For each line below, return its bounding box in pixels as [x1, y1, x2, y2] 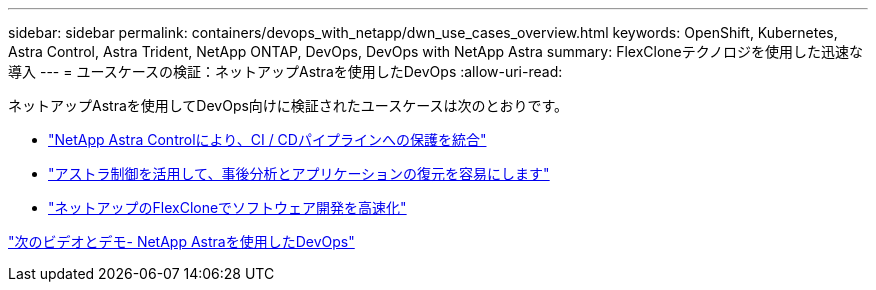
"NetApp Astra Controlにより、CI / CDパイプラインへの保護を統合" [48, 131, 487, 148]
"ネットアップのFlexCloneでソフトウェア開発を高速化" [48, 199, 407, 216]
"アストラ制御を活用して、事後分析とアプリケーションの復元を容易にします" [48, 165, 550, 182]
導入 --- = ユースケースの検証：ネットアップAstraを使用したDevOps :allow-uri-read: [8, 63, 563, 80]
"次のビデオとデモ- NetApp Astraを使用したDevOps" [8, 233, 355, 250]
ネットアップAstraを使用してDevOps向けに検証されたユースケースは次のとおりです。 [8, 97, 569, 114]
